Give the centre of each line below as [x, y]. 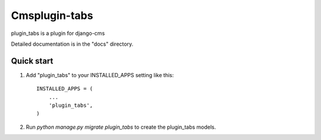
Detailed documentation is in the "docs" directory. [72, 44]
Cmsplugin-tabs [52, 15]
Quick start [32, 61]
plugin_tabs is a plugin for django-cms [58, 33]
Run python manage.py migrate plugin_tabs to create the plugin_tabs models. [121, 127]
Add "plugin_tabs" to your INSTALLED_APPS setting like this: [100, 75]
